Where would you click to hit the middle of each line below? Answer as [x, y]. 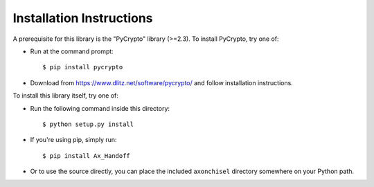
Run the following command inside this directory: [100, 108]
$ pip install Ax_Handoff [87, 155]
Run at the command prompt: [72, 51]
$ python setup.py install [88, 124]
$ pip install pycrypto [83, 67]
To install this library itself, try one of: [66, 96]
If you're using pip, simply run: [73, 140]
